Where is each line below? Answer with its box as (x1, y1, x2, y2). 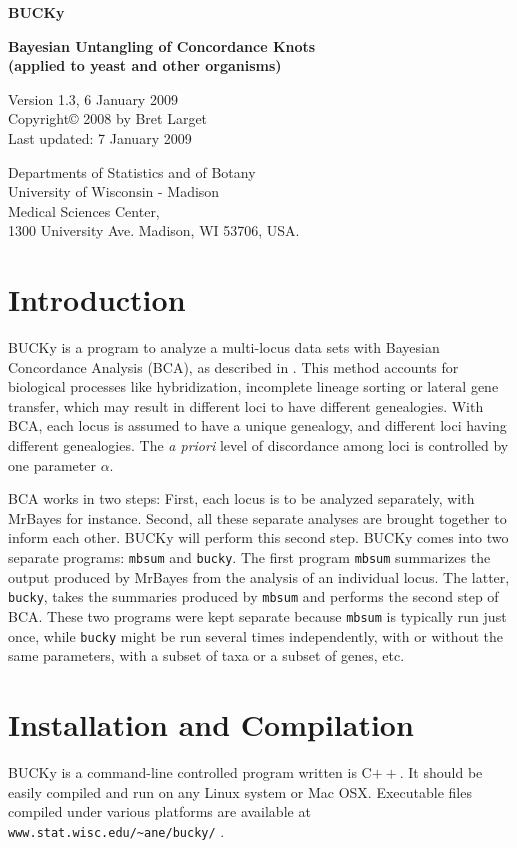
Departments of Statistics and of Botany (8, 161, 256, 182)
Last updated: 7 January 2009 (8, 127, 192, 148)
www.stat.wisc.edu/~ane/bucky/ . (8, 820, 225, 841)
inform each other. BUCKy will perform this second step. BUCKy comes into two (8, 527, 509, 548)
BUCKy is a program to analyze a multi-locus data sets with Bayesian (8, 337, 440, 358)
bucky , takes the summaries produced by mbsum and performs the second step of (8, 586, 499, 607)
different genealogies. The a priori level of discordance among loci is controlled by (8, 435, 509, 456)
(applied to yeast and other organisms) (8, 55, 282, 76)
